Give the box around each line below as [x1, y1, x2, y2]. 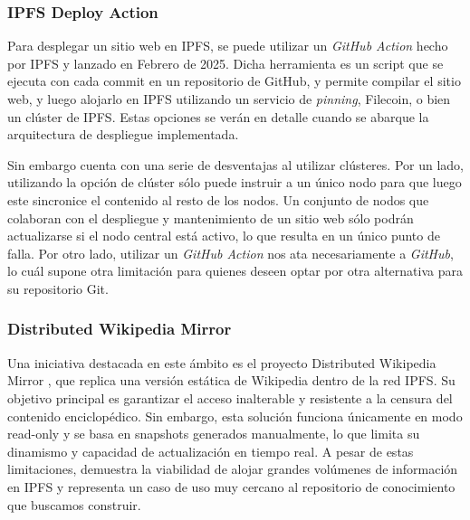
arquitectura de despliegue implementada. [7, 125, 239, 144]
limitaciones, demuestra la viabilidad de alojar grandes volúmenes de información [7, 459, 458, 478]
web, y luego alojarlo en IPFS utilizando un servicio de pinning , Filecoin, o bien [7, 90, 451, 108]
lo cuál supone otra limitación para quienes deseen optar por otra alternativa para [7, 261, 463, 280]
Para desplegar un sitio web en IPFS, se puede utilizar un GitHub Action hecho [7, 36, 448, 55]
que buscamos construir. [7, 495, 141, 514]
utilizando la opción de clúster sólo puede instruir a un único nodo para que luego [7, 173, 462, 192]
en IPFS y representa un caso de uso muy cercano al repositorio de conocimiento [7, 477, 456, 496]
